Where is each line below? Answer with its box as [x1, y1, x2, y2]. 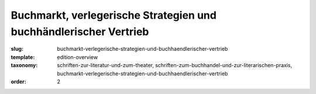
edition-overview [57, 53, 98, 61]
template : [11, 53, 35, 61]
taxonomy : [11, 62, 38, 69]
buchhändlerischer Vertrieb [11, 25, 149, 38]
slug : [11, 46, 23, 53]
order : [11, 78, 26, 85]
